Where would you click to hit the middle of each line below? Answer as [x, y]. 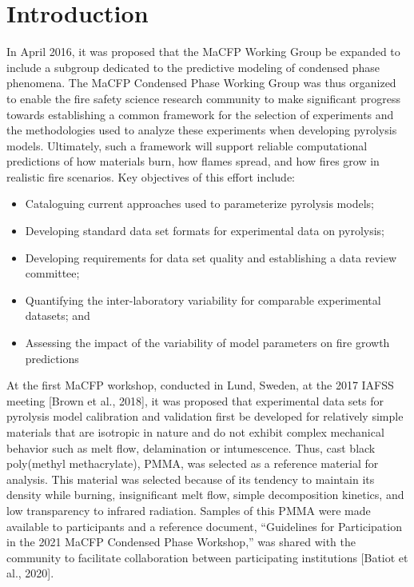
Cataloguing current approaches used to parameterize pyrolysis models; [199, 204]
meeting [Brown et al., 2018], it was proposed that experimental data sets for [195, 400]
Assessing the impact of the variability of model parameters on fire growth [207, 343]
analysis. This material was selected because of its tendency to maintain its [191, 479]
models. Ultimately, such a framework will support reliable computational [187, 145]
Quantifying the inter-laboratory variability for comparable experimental [203, 299]
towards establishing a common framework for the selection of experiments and [200, 114]
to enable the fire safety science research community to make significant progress [203, 98]
